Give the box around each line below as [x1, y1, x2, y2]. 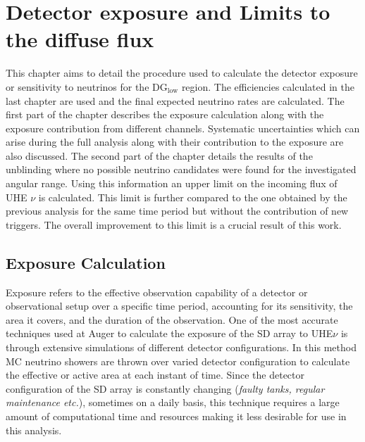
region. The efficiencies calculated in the [181, 79, 354, 94]
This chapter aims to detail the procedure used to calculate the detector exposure [6, 65, 358, 80]
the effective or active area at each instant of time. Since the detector [6, 367, 305, 382]
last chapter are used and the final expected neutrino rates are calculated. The [6, 93, 345, 108]
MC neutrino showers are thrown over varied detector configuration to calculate [6, 353, 350, 368]
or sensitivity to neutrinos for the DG [6, 79, 168, 94]
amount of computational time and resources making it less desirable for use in [6, 408, 347, 423]
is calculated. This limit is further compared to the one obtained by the [38, 189, 347, 204]
